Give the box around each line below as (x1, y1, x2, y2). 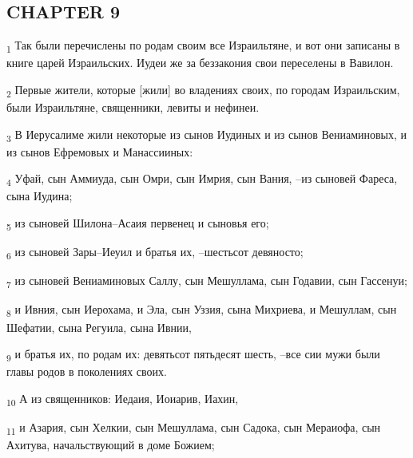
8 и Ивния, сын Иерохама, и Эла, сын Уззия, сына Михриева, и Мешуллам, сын (6, 301, 397, 320)
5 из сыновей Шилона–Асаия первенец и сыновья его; (6, 215, 269, 233)
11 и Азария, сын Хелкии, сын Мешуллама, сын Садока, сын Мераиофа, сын (6, 419, 381, 437)
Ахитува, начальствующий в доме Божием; (6, 436, 215, 453)
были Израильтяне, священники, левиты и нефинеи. (6, 99, 260, 116)
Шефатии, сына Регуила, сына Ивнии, (6, 318, 192, 335)
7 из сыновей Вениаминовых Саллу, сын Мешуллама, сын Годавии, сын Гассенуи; (6, 272, 407, 291)
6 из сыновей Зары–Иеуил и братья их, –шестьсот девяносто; (6, 243, 304, 262)
